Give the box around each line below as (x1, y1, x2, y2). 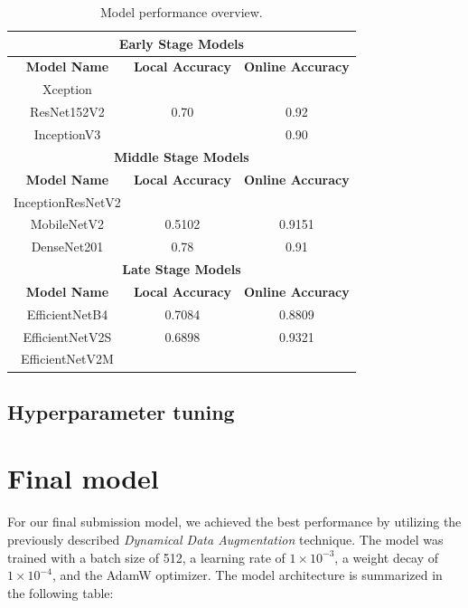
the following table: (7, 583, 114, 602)
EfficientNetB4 (26, 304, 108, 323)
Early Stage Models (118, 33, 244, 52)
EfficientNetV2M (21, 349, 114, 368)
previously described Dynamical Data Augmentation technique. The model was (7, 530, 444, 548)
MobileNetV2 (30, 214, 105, 233)
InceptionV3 (33, 124, 101, 143)
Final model (7, 460, 159, 497)
